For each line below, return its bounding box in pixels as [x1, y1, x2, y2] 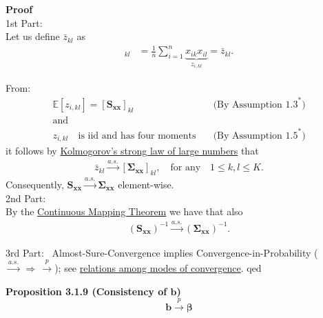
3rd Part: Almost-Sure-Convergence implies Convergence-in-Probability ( [6, 245, 318, 259]
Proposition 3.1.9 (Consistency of [6, 284, 167, 298]
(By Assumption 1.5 [213, 130, 298, 141]
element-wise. [118, 177, 174, 192]
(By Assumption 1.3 [213, 99, 298, 110]
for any [170, 163, 201, 173]
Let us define [6, 29, 60, 43]
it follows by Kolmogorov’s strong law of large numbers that [6, 143, 259, 157]
